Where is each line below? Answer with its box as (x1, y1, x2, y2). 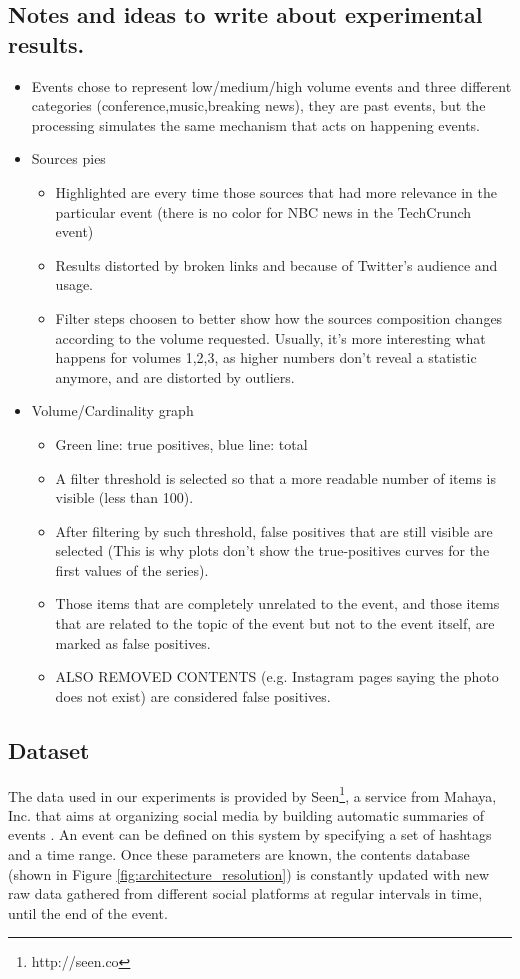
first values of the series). (55, 559, 209, 580)
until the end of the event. (8, 902, 168, 923)
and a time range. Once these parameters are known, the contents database (8, 844, 470, 865)
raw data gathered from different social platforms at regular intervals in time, (8, 883, 483, 904)
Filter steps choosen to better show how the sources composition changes (55, 307, 503, 328)
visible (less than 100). (55, 487, 194, 508)
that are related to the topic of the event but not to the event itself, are (55, 613, 495, 634)
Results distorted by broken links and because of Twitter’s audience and (55, 254, 498, 275)
